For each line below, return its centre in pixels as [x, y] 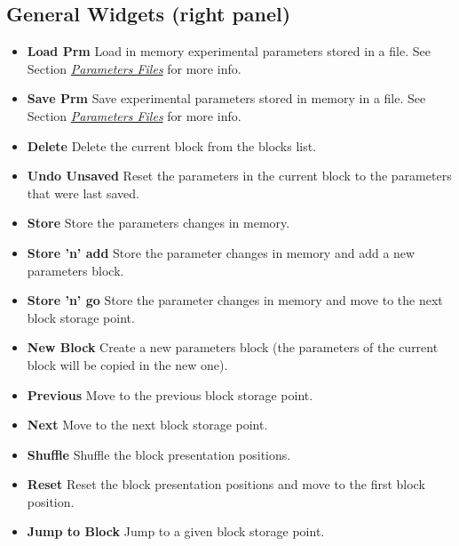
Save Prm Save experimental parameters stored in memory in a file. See [226, 98]
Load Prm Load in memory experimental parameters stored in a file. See [229, 51]
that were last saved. [83, 193]
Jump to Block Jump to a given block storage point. [176, 531]
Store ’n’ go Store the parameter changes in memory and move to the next [235, 300]
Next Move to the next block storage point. [147, 425]
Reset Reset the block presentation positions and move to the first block [226, 484]
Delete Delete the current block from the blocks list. [172, 145]
